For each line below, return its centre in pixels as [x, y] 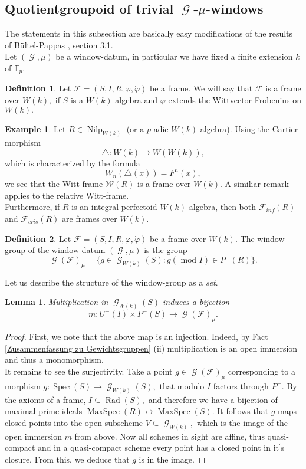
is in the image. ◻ [172, 459]
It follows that [243, 411]
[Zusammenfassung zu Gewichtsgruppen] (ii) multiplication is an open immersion [151, 348]
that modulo [182, 386]
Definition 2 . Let [38, 238]
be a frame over [178, 238]
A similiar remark [257, 184]
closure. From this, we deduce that [67, 459]
